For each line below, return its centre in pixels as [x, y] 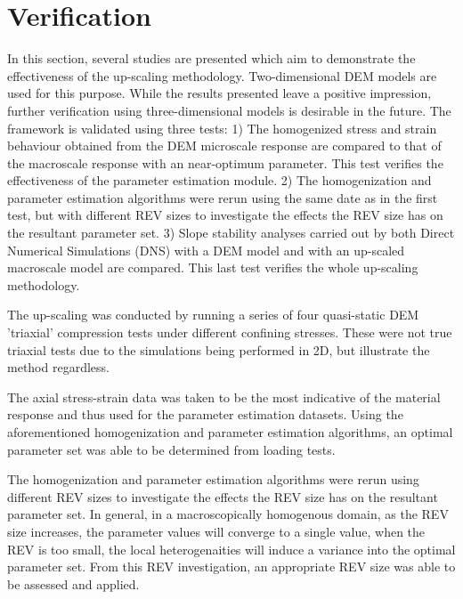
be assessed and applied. [73, 583]
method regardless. [58, 367]
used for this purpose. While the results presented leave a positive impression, [219, 93]
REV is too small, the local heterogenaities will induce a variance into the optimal [231, 549]
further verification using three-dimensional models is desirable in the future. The [229, 110]
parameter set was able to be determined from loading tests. [171, 449]
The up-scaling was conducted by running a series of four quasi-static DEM [213, 315]
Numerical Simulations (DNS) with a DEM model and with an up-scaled [206, 250]
